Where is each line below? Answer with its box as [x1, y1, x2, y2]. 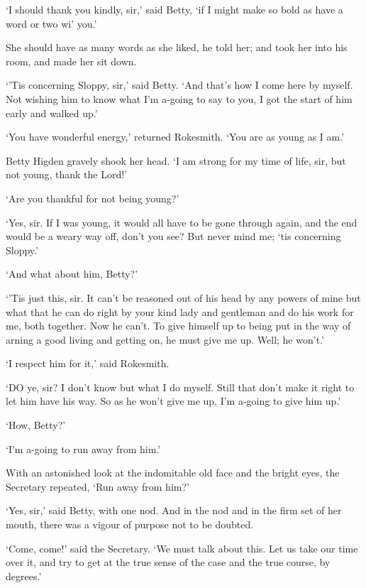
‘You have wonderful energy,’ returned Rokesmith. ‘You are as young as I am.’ [6, 129, 345, 144]
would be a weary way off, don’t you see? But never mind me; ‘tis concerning [6, 229, 341, 244]
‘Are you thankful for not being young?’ [6, 190, 179, 205]
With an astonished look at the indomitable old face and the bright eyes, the [6, 465, 340, 480]
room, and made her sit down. [6, 53, 137, 68]
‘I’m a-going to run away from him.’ [6, 441, 161, 456]
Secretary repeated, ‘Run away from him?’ [6, 479, 189, 494]
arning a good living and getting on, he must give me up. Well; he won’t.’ [6, 332, 324, 347]
